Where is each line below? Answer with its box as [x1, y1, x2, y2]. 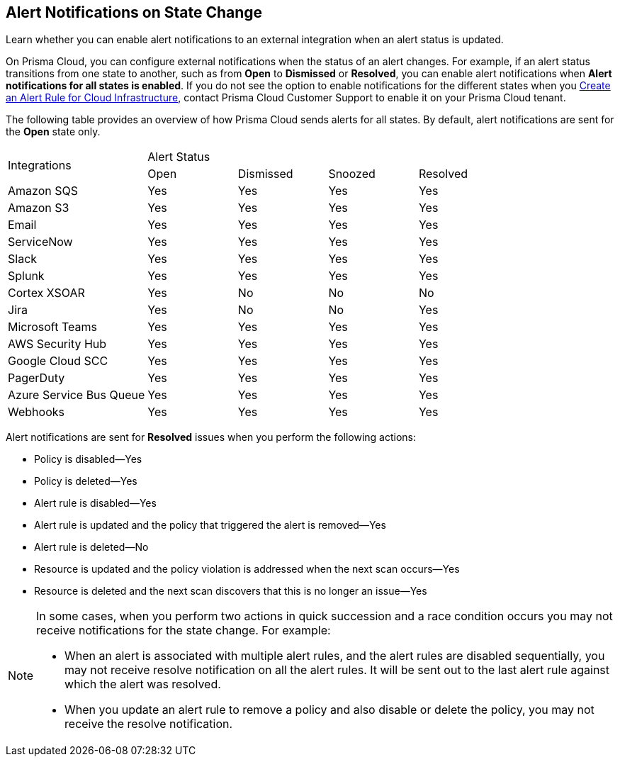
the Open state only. [6, 125, 101, 138]
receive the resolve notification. [64, 717, 233, 732]
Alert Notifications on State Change [6, 4, 263, 21]
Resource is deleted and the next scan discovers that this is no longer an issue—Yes [34, 585, 427, 598]
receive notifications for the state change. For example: [36, 623, 331, 638]
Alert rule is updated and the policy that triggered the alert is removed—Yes [34, 519, 386, 532]
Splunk [8, 269, 45, 284]
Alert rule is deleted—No [34, 541, 149, 554]
